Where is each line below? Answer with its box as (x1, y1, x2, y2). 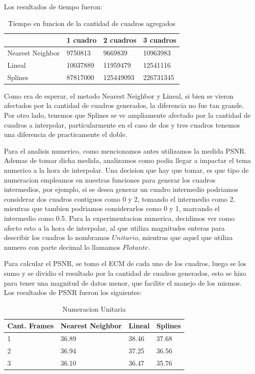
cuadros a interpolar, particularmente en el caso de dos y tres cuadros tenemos (4, 119, 240, 130)
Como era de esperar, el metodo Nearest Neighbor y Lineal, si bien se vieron (4, 90, 234, 101)
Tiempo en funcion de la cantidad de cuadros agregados (8, 18, 176, 28)
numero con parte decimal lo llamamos (4, 241, 120, 252)
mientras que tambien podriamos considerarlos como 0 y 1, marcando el (4, 203, 220, 214)
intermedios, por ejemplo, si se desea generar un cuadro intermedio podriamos (4, 184, 238, 194)
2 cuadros (103, 35, 137, 45)
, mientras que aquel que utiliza (138, 232, 233, 242)
